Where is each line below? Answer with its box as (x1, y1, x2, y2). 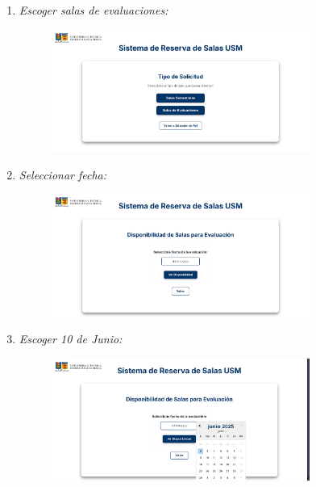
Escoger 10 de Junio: (19, 330, 123, 347)
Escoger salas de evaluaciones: (19, 2, 168, 18)
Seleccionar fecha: (19, 166, 107, 183)
